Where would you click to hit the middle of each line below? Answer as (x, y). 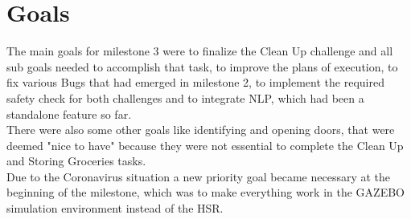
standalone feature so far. (69, 114)
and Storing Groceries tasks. (76, 161)
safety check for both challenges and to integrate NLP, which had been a (185, 97)
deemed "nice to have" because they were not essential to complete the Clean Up (205, 145)
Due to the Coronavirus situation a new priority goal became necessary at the (199, 176)
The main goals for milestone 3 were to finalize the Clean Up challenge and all (200, 51)
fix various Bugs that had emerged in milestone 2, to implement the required (195, 82)
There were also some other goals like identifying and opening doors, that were (201, 130)
